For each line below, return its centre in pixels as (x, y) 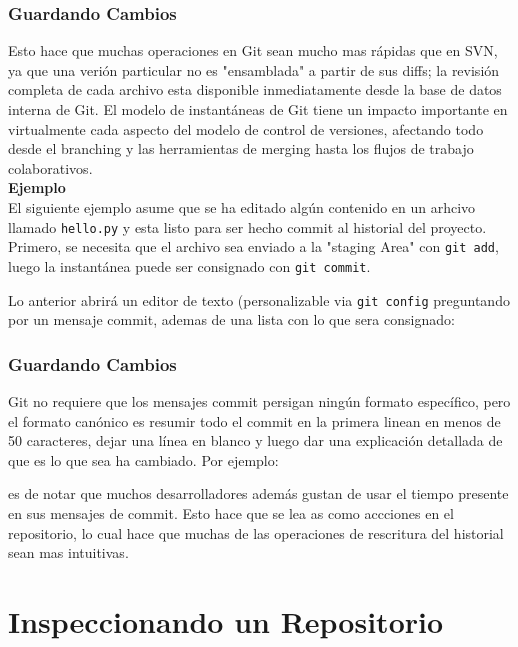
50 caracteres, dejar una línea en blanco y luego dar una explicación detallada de (255, 440)
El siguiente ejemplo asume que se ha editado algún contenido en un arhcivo (242, 206)
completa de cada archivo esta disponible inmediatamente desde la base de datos (255, 89)
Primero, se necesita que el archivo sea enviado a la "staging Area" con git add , (253, 246)
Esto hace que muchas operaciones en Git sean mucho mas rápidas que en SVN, (253, 50)
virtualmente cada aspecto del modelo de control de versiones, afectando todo (246, 128)
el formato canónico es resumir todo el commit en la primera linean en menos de (254, 420)
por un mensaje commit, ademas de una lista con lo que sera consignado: (231, 319)
